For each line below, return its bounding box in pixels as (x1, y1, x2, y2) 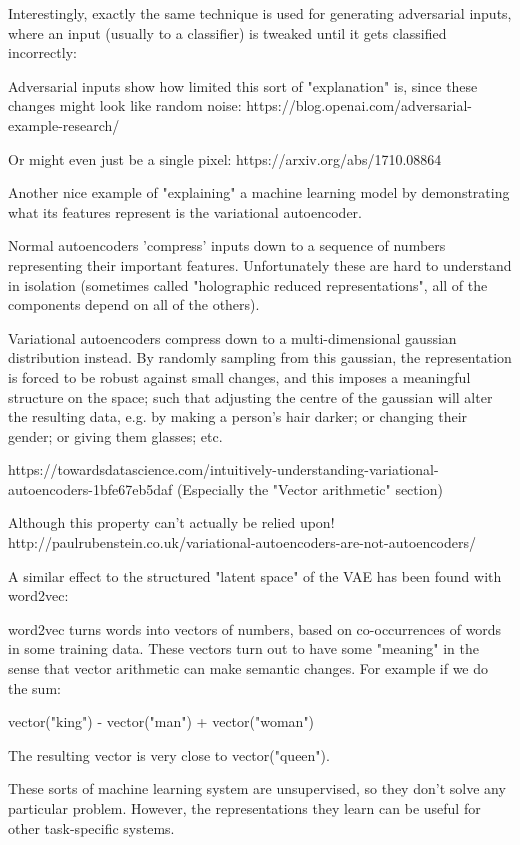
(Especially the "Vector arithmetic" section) (176, 478, 443, 499)
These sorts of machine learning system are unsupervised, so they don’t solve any (8, 778, 506, 799)
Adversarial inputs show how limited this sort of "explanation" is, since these (8, 75, 478, 96)
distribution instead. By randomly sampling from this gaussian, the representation (8, 347, 512, 368)
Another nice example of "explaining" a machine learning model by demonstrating (8, 182, 510, 203)
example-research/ (8, 114, 120, 135)
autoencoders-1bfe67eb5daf (8, 478, 173, 499)
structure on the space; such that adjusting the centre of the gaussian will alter (8, 386, 493, 407)
